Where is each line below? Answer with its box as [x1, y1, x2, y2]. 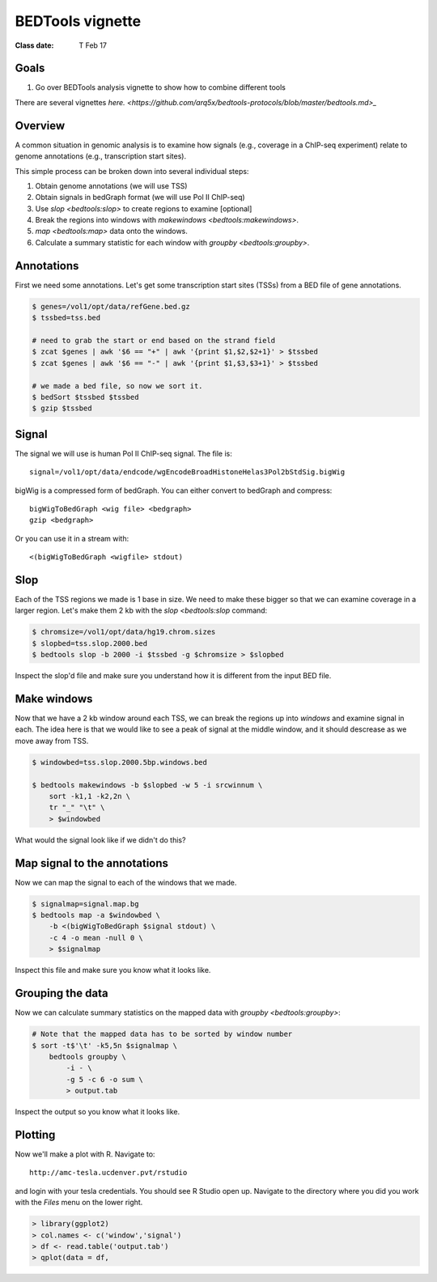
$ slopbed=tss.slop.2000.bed [32, 639, 148, 647]
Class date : [15, 40, 54, 50]
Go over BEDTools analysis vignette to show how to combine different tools [35, 83, 286, 92]
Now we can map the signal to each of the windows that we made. [15, 877, 237, 887]
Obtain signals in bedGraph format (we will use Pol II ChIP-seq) [35, 193, 246, 202]
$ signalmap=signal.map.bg [32, 899, 139, 908]
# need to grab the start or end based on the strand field [32, 336, 276, 345]
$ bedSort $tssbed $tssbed [32, 393, 139, 401]
